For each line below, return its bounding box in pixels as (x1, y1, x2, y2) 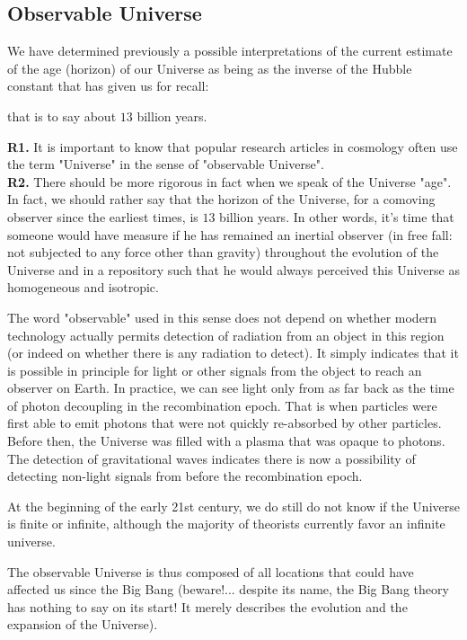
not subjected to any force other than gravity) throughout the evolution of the (7, 243, 439, 262)
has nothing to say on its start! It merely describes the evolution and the (7, 597, 408, 616)
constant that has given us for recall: (7, 76, 209, 95)
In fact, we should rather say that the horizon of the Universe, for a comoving (7, 190, 436, 209)
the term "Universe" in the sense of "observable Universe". (7, 155, 324, 173)
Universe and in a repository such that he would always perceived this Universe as (7, 260, 460, 279)
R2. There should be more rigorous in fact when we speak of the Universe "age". (7, 172, 452, 191)
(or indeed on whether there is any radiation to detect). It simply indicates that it (7, 343, 459, 362)
